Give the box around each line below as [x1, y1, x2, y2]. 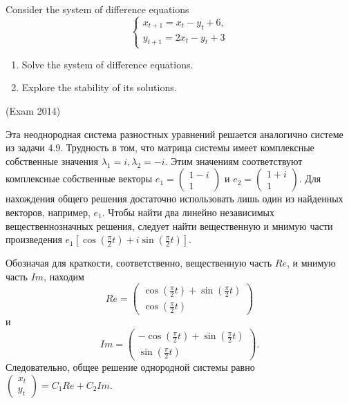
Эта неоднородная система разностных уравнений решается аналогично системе [6, 126, 343, 141]
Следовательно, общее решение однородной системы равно [6, 360, 255, 374]
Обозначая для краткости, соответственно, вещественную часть [6, 256, 272, 270]
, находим [44, 269, 84, 283]
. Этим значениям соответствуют [164, 153, 303, 168]
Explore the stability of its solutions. [21, 80, 177, 95]
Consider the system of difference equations [6, 2, 189, 16]
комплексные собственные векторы [6, 171, 153, 186]
